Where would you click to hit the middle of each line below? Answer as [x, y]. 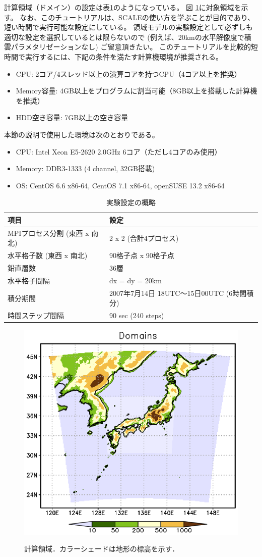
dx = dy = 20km [136, 280]
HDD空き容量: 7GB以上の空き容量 [72, 117]
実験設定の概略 [131, 202]
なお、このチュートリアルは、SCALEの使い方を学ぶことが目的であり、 [137, 17]
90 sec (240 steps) [137, 315]
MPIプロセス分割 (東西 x [48, 233]
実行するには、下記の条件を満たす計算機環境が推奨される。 [124, 56]
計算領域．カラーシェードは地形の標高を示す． [102, 549]
